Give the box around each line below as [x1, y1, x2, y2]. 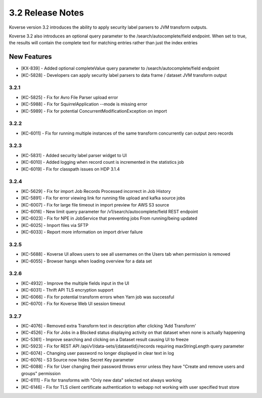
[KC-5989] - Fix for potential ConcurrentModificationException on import [21, 108, 167, 114]
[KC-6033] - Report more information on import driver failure [21, 229, 143, 235]
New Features [9, 52, 52, 61]
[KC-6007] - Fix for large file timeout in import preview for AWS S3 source [21, 202, 169, 208]
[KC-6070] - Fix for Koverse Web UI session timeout [21, 300, 126, 306]
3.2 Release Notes [9, 7, 84, 18]
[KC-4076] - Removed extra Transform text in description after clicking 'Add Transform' [21, 323, 196, 329]
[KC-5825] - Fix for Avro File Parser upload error [21, 94, 118, 100]
